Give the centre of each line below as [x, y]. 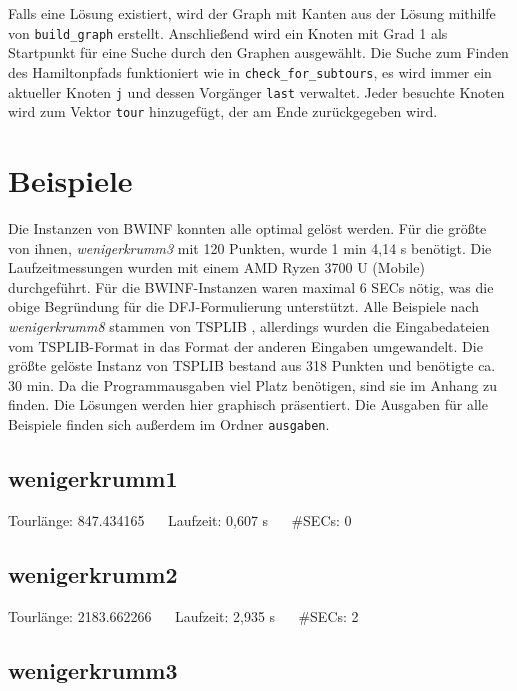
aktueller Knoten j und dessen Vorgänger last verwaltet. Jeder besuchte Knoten [256, 91]
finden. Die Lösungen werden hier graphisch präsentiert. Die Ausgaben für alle [248, 404]
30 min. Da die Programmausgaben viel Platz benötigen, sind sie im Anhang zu [252, 384]
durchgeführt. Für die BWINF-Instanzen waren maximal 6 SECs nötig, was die [251, 286]
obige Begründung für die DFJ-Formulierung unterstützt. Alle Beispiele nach [243, 306]
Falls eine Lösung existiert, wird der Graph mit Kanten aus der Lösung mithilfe [252, 13]
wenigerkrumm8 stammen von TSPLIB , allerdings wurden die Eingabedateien [249, 325]
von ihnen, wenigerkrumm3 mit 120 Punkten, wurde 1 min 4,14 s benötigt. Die [250, 247]
